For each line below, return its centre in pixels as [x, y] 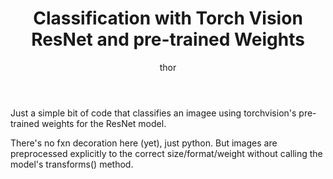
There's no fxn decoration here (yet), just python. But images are [144, 143]
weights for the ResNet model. [104, 123]
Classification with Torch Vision [168, 18]
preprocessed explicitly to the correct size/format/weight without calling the [166, 153]
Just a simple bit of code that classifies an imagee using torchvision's [153, 113]
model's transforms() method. [72, 164]
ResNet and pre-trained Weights [168, 39]
